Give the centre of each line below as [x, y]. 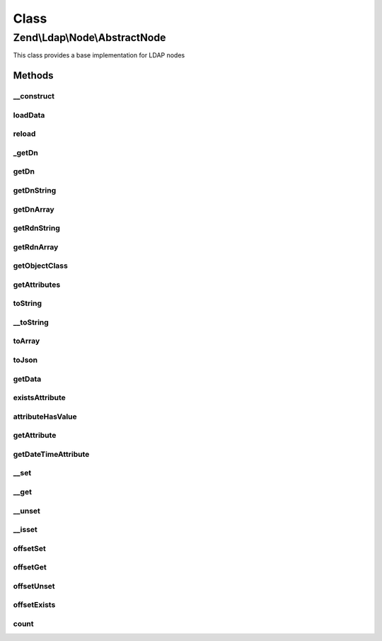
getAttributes [37, 285]
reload [24, 134]
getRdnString [36, 228]
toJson [25, 360]
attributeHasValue [45, 416]
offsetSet [29, 548]
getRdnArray [36, 246]
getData [27, 379]
